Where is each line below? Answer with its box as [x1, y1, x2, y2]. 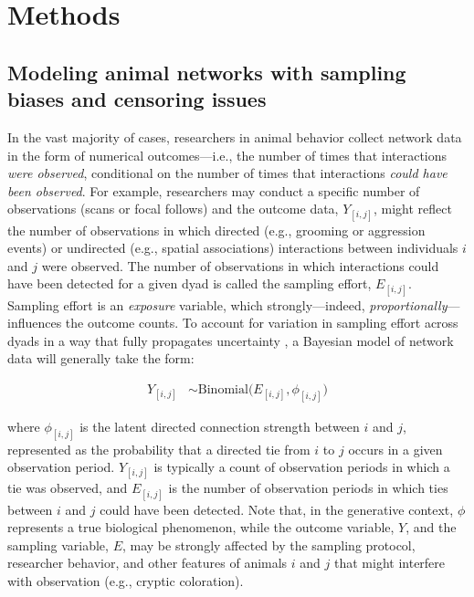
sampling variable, [7, 535, 109, 554]
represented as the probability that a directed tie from [7, 439, 311, 458]
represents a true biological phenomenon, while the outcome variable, [7, 518, 395, 537]
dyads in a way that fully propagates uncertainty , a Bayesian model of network [7, 330, 454, 350]
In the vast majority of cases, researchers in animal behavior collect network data [7, 127, 462, 146]
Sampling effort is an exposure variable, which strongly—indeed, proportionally [7, 295, 448, 314]
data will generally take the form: [7, 349, 195, 368]
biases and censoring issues [7, 85, 267, 113]
